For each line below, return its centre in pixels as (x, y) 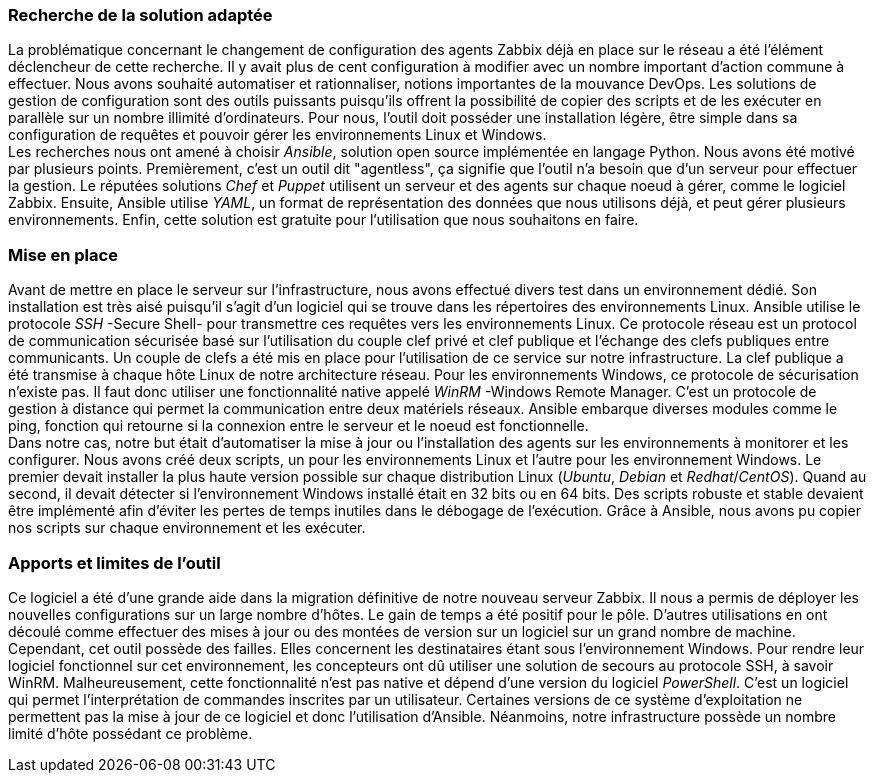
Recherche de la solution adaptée (140, 15)
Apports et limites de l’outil (114, 562)
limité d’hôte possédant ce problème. (130, 733)
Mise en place (63, 254)
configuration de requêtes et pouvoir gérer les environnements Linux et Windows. (277, 135)
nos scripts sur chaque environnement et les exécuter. (187, 528)
